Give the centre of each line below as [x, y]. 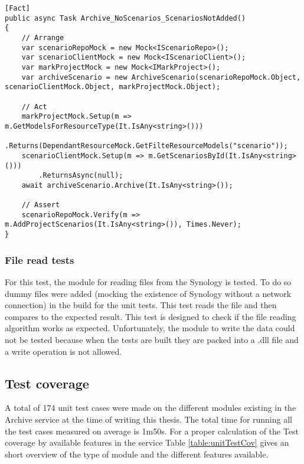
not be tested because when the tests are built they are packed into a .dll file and [152, 339]
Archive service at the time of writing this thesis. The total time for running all [148, 419]
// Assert [41, 205]
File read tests [40, 259]
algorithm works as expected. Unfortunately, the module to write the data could [150, 328]
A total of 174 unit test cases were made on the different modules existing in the [151, 408]
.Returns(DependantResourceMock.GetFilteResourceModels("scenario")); [146, 146]
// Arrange [43, 37]
